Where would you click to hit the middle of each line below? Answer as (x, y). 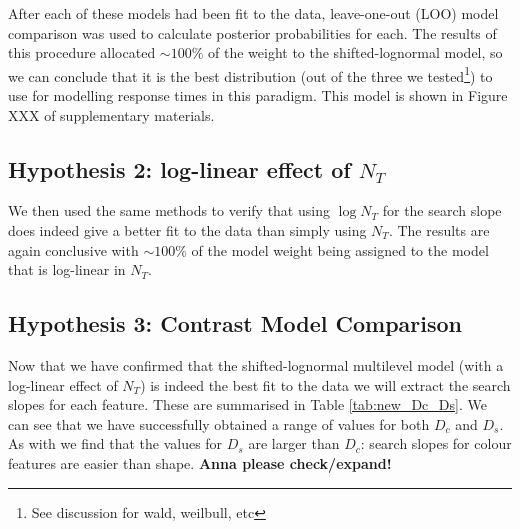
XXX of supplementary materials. (111, 114)
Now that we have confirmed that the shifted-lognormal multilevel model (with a (256, 365)
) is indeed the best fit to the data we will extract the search (325, 384)
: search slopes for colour (436, 443)
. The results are (439, 230)
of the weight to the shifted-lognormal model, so (355, 52)
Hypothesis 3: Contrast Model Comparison (235, 323)
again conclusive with (73, 249)
